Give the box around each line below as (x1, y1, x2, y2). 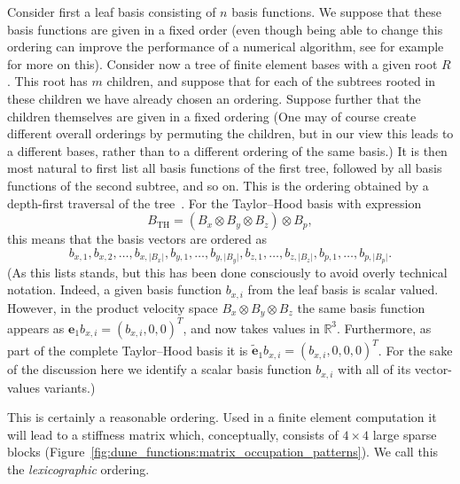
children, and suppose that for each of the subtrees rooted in (106, 72, 436, 90)
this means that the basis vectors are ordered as (7, 230, 268, 248)
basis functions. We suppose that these (231, 3, 442, 20)
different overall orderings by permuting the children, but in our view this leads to (7, 124, 454, 143)
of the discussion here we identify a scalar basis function (7, 360, 312, 379)
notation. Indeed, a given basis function (7, 280, 222, 299)
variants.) (43, 378, 96, 396)
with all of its (338, 360, 411, 379)
